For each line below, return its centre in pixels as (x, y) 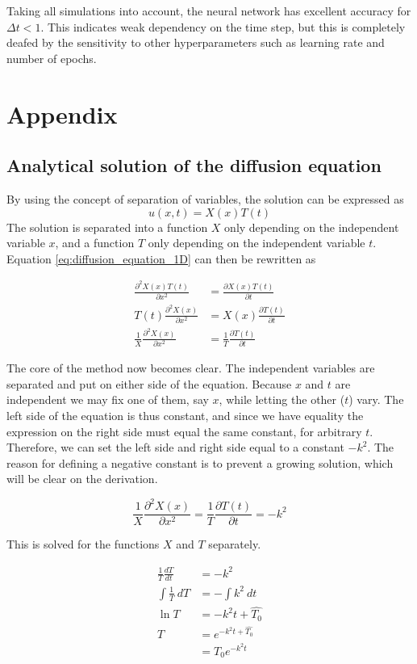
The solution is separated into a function (107, 227)
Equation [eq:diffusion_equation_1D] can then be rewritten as (161, 258)
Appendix (62, 113)
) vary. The (376, 399)
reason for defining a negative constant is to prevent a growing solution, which (200, 462)
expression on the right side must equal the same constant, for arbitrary (184, 431)
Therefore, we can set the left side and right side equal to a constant (175, 447)
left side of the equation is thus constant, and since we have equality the (185, 415)
